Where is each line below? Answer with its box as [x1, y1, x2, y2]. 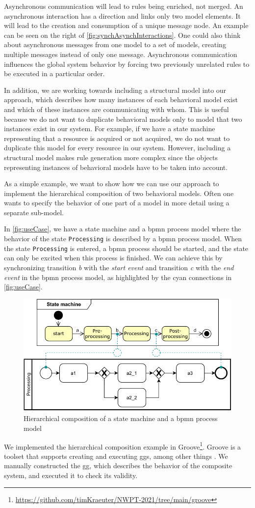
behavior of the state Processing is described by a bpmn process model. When [4, 233, 242, 244]
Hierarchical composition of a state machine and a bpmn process [24, 413, 218, 423]
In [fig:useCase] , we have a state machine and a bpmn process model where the [4, 224, 241, 234]
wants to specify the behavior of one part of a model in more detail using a [4, 198, 229, 208]
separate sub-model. [4, 207, 64, 217]
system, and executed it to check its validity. [4, 470, 138, 480]
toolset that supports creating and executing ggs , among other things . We [4, 451, 228, 461]
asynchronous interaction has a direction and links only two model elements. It [4, 10, 241, 21]
